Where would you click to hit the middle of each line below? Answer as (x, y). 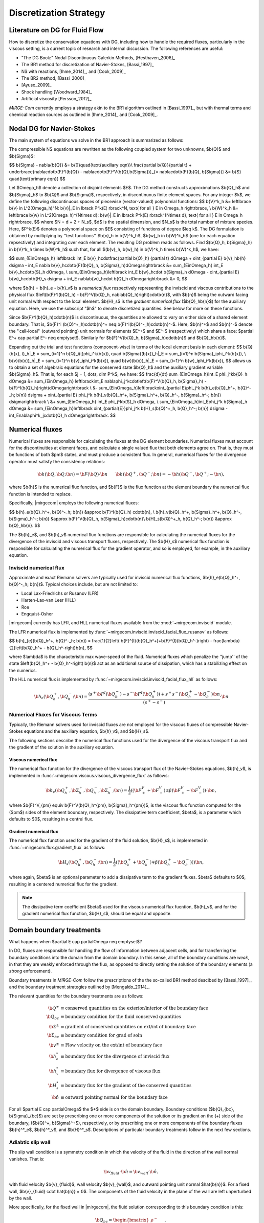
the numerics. (23, 670)
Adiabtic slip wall (30, 1142)
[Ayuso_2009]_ (36, 85)
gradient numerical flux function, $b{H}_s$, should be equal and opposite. (97, 913)
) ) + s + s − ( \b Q (173, 694)
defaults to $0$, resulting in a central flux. (51, 819)
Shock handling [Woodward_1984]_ (57, 92)
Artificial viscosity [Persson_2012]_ (56, 99)
